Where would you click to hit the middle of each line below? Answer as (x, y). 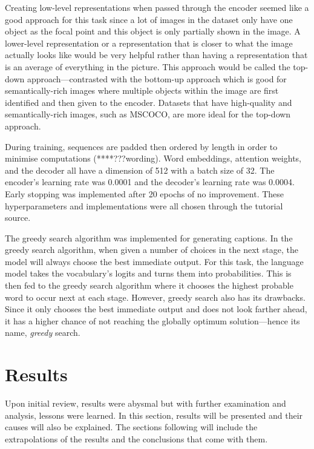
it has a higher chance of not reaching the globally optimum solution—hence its (152, 320)
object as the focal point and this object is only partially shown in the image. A (153, 31)
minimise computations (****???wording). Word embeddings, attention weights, (153, 158)
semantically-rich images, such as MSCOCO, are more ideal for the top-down (148, 114)
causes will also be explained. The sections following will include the (131, 427)
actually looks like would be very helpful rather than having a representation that (156, 55)
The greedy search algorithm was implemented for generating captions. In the (149, 238)
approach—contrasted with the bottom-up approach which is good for (157, 78)
